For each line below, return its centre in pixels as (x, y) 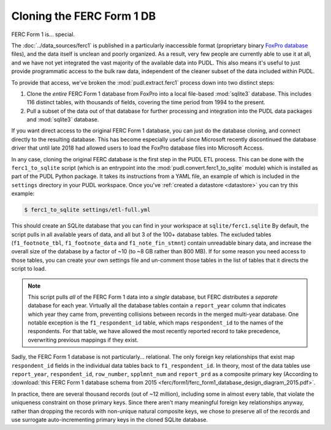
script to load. (29, 269)
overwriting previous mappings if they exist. (83, 340)
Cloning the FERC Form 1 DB (84, 16)
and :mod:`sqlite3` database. (63, 120)
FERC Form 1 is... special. (43, 34)
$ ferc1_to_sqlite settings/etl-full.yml (87, 210)
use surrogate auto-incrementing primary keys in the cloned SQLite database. (110, 420)
